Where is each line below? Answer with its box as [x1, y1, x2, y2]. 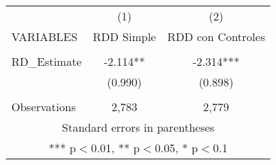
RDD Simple [92, 28, 156, 45]
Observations [11, 98, 76, 115]
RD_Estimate [11, 53, 82, 69]
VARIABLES [11, 28, 78, 45]
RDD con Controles [167, 28, 265, 45]
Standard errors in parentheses [62, 119, 215, 135]
